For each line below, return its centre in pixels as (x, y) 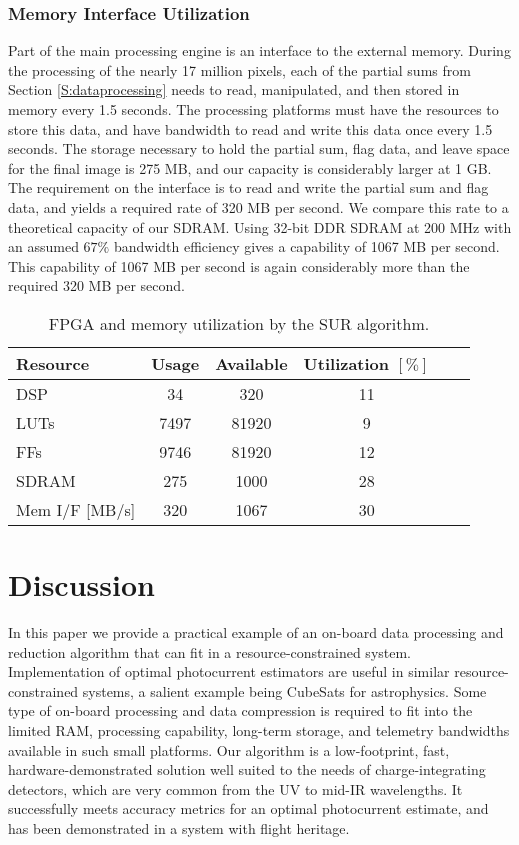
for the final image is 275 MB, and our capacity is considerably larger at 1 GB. (250, 167)
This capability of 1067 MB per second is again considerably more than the (239, 265)
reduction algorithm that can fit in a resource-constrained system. (210, 651)
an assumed (43, 246)
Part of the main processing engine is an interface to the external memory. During (259, 50)
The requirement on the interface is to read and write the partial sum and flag (248, 187)
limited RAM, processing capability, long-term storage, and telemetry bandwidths (259, 730)
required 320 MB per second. (96, 285)
